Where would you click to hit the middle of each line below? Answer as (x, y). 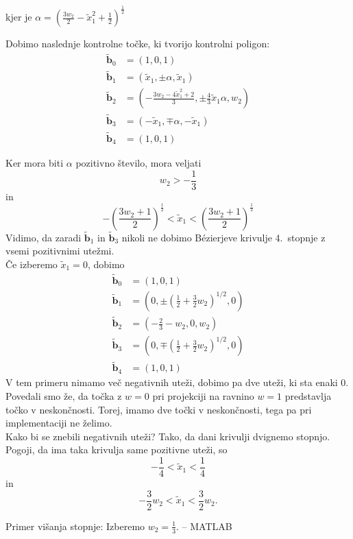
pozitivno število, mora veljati (138, 162)
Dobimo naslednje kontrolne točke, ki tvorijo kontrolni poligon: (138, 44)
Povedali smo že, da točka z (64, 396)
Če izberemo (32, 264)
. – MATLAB (204, 526)
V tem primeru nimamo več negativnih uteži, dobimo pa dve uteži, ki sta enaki (172, 382)
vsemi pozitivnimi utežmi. (60, 251)
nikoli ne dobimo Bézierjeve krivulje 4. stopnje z (223, 237)
